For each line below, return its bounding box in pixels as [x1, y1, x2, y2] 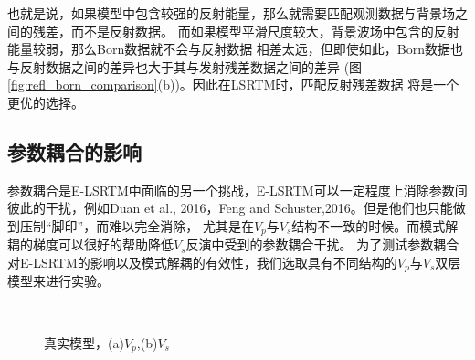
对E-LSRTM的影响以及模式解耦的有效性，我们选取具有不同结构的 [7, 253, 397, 271]
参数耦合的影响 [7, 137, 142, 165]
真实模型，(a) [44, 333, 124, 352]
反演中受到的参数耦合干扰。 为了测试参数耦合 [185, 235, 459, 254]
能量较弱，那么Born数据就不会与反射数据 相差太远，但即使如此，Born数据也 [7, 39, 464, 58]
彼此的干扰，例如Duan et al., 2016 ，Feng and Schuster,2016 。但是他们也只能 [7, 198, 453, 217]
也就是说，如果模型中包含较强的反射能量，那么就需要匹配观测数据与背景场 [7, 4, 455, 22]
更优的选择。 [7, 92, 84, 111]
